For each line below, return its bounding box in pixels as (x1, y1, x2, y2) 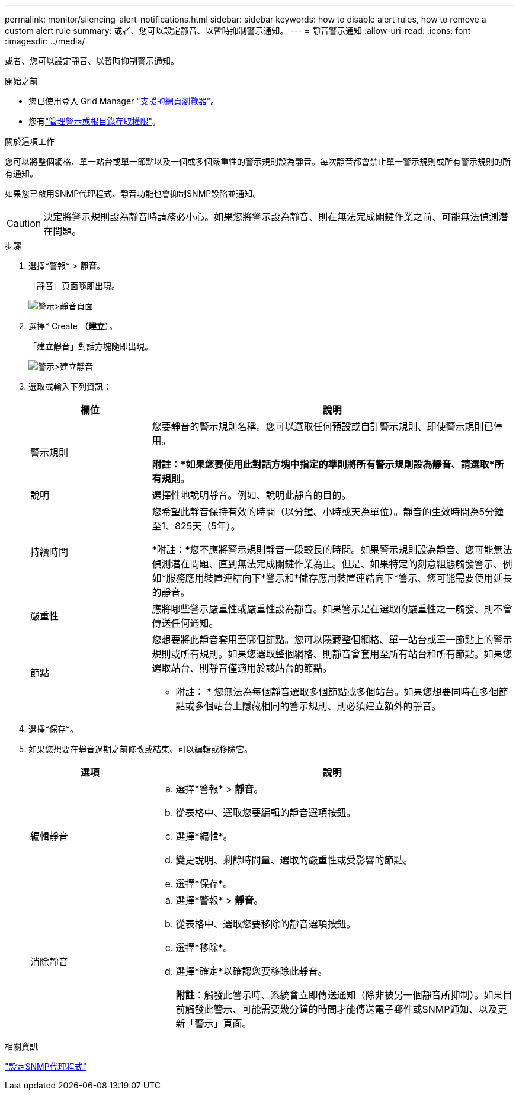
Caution (7, 217, 41, 229)
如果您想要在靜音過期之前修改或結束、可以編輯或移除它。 (28, 744, 252, 754)
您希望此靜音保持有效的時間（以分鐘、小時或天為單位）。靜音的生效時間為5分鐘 (152, 506, 504, 518)
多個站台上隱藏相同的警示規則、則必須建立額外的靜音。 (194, 700, 441, 712)
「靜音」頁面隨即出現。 (28, 281, 120, 291)
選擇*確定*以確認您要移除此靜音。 (175, 965, 328, 977)
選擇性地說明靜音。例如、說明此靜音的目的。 (152, 489, 351, 501)
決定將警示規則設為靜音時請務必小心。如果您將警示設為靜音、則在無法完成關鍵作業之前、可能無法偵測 (43, 211, 499, 223)
